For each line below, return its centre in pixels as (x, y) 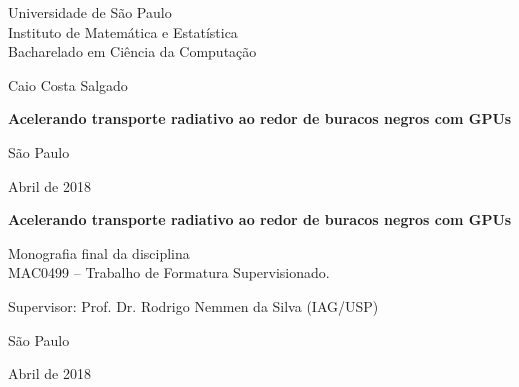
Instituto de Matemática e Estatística (123, 31)
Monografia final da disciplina (99, 252)
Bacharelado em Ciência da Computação (132, 51)
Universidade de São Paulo (90, 12)
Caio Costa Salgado (68, 84)
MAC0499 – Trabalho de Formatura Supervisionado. (169, 272)
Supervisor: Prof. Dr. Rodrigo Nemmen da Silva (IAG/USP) (193, 305)
